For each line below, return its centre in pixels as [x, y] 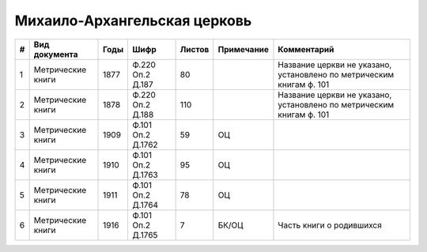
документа [56, 54]
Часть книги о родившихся [330, 225]
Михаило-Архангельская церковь [133, 21]
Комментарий [306, 49]
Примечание [243, 49]
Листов [195, 49]
